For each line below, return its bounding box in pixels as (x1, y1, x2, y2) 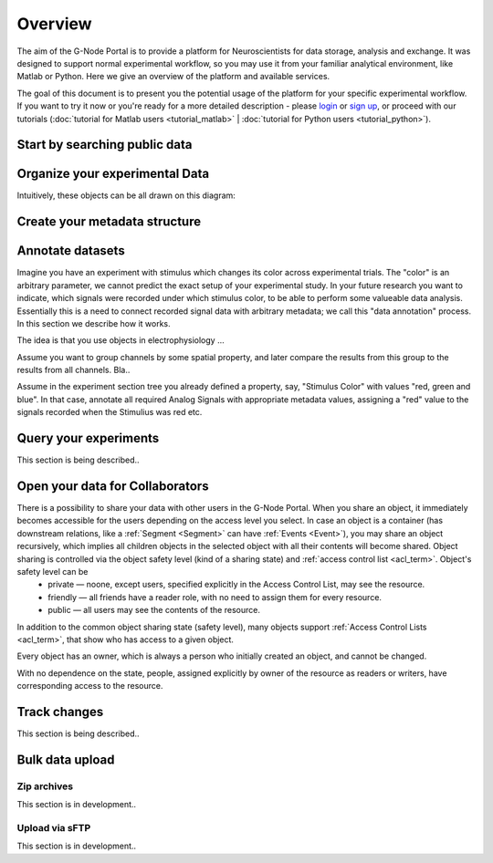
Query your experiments (16, 431, 160, 446)
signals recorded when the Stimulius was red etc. (16, 407, 203, 418)
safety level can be (16, 567, 89, 577)
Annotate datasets (16, 243, 125, 259)
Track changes (16, 703, 104, 720)
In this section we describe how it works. (16, 317, 171, 328)
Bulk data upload (16, 752, 115, 767)
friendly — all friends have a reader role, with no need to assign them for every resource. (47, 591, 383, 602)
